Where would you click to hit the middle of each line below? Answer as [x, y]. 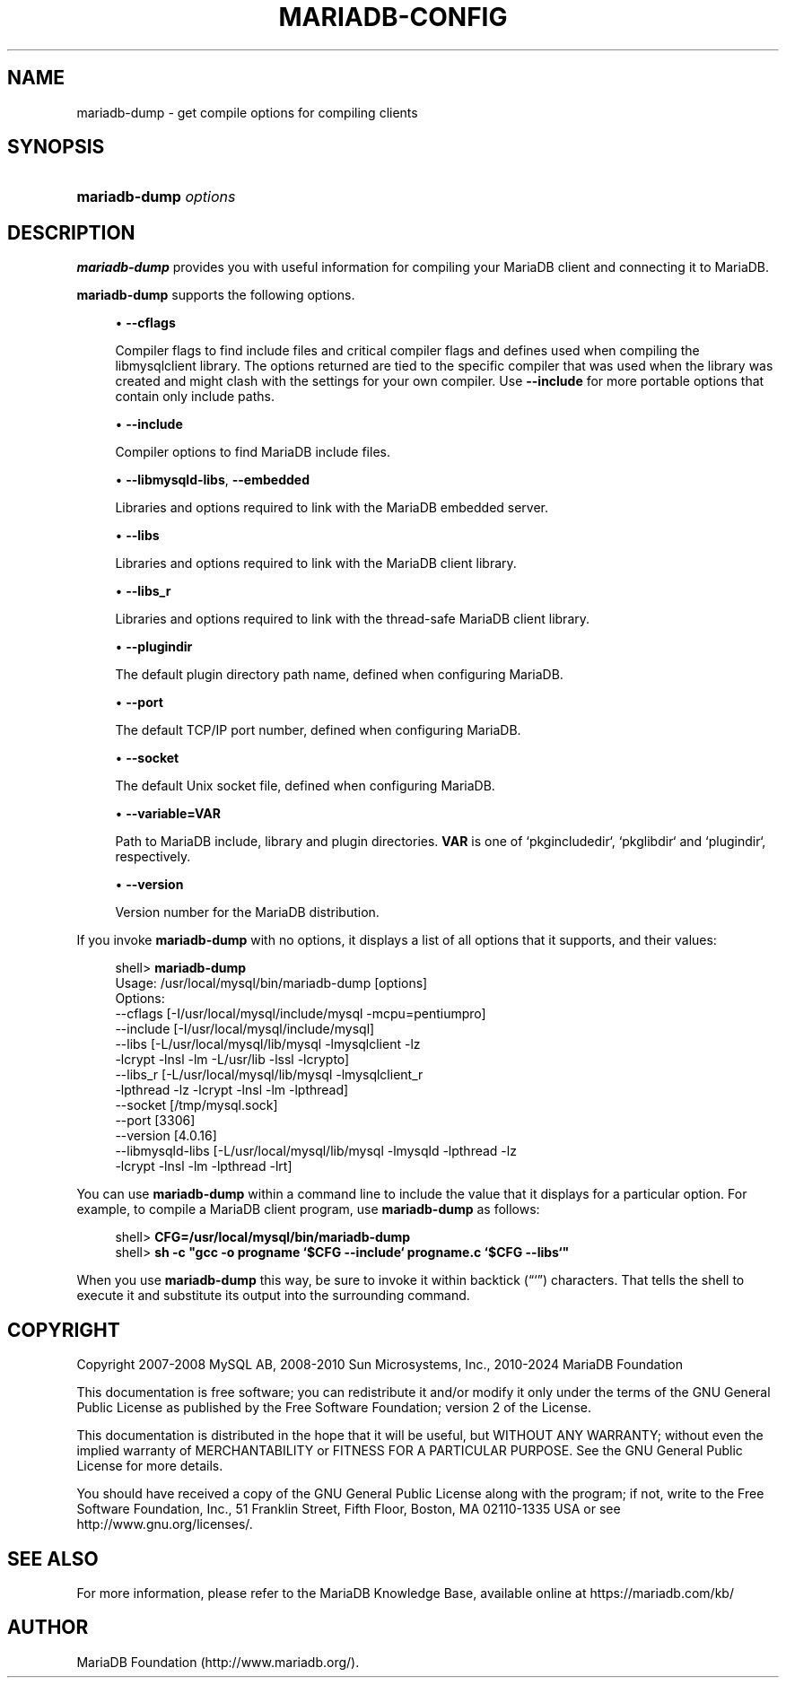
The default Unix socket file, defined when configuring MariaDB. [305, 786]
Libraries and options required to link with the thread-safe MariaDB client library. [353, 619]
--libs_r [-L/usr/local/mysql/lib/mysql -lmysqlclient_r [269, 1075]
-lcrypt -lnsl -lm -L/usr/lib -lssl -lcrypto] [232, 1060]
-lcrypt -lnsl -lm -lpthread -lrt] [204, 1166]
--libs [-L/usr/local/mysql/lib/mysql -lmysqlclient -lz [268, 1044]
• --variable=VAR [168, 814]
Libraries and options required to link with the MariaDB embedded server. [332, 508]
